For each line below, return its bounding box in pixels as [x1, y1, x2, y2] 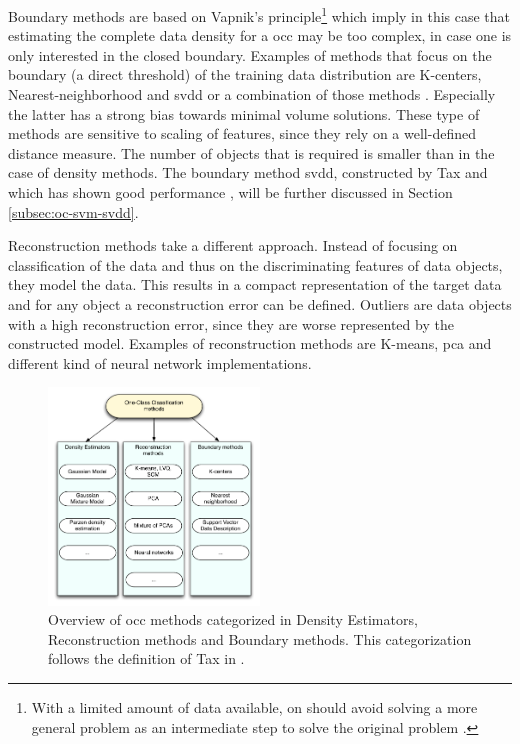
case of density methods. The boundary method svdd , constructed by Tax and [8, 162, 488, 183]
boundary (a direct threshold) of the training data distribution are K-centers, [8, 64, 482, 85]
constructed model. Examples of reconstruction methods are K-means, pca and [8, 333, 492, 354]
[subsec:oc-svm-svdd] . [8, 201, 139, 222]
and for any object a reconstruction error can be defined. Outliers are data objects [8, 293, 512, 314]
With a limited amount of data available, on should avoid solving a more [31, 696, 478, 717]
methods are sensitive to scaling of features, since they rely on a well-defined [8, 123, 476, 144]
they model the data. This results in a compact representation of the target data [8, 274, 502, 295]
